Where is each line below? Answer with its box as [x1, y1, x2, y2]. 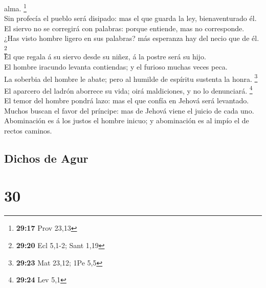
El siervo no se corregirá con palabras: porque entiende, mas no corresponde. [4, 23, 245, 33]
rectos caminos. [4, 125, 52, 136]
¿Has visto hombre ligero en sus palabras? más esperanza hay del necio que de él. [4, 33, 259, 43]
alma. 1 [4, 2, 27, 13]
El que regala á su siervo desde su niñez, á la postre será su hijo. [4, 51, 206, 62]
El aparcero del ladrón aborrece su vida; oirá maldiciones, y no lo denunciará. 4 [4, 83, 253, 96]
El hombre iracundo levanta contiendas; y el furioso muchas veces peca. [4, 61, 228, 72]
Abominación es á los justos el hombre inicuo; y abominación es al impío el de [4, 115, 249, 126]
